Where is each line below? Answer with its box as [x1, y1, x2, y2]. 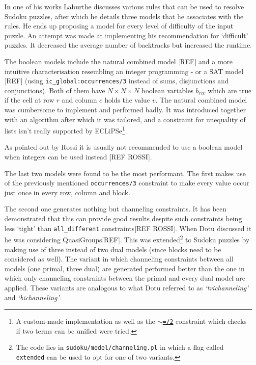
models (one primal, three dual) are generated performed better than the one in [4, 263, 245, 273]
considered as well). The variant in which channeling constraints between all [4, 254, 233, 264]
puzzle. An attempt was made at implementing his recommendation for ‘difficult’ [4, 30, 248, 40]
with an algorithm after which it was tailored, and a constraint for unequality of [4, 114, 246, 124]
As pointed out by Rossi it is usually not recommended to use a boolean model [4, 142, 243, 152]
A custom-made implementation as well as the [16, 316, 155, 326]
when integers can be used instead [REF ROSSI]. [4, 152, 152, 162]
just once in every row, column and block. [4, 187, 131, 197]
